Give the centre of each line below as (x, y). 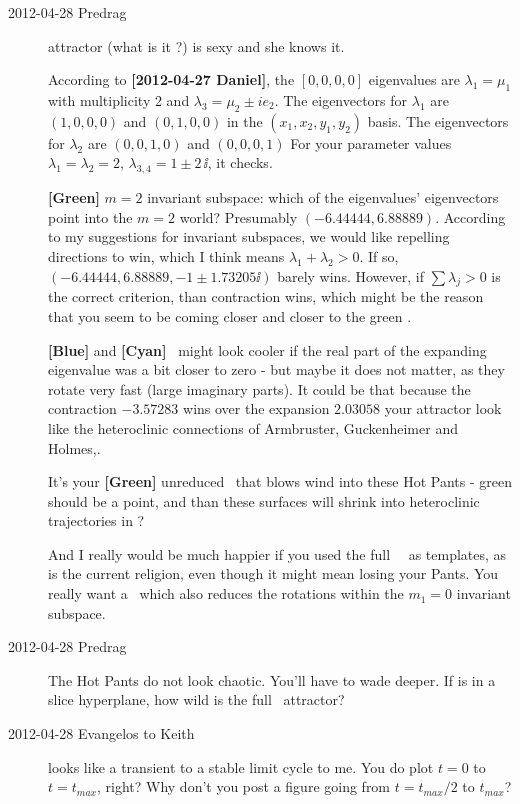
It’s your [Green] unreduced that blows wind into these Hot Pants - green (280, 481)
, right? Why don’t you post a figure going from (243, 786)
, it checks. (240, 162)
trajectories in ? (96, 520)
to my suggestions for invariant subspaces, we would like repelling (249, 236)
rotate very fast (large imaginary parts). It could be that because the (259, 388)
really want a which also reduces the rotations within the (226, 593)
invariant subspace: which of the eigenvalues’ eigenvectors (323, 197)
